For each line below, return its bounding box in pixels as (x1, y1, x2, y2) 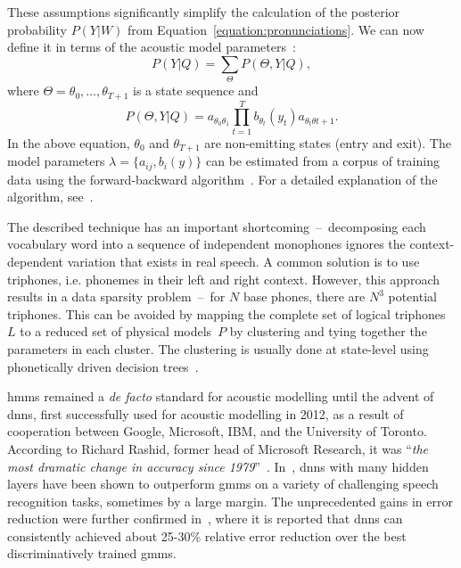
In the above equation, (7, 133, 130, 152)
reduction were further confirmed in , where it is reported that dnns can (7, 509, 403, 528)
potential (388, 287, 437, 306)
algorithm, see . (7, 187, 94, 206)
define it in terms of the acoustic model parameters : (7, 37, 296, 56)
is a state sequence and (133, 81, 259, 100)
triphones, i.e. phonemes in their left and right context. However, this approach (7, 269, 440, 288)
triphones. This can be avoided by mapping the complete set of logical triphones (7, 304, 446, 323)
